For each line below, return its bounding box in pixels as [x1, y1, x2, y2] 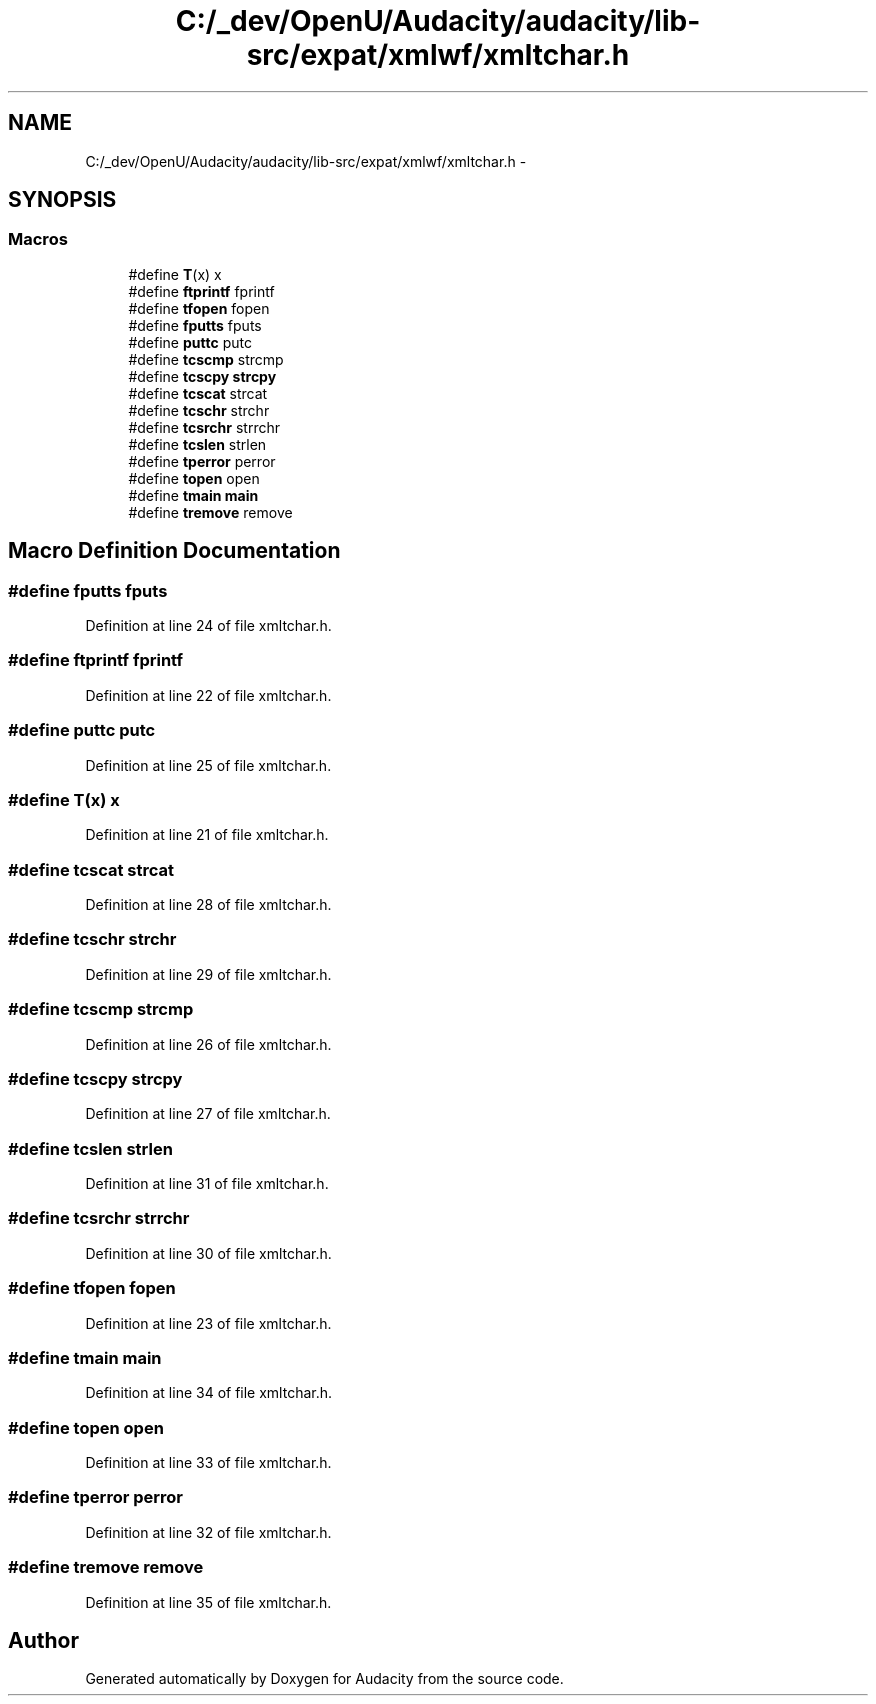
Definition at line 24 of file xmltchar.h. [85, 617, 332, 635]
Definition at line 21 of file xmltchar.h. [85, 826, 329, 844]
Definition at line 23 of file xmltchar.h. [85, 1314, 332, 1332]
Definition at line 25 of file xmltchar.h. [85, 756, 332, 774]
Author [8, 1627, 79, 1653]
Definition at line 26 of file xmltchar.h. [85, 1035, 332, 1053]
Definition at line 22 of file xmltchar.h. [85, 686, 332, 704]
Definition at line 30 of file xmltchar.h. [85, 1244, 332, 1262]
